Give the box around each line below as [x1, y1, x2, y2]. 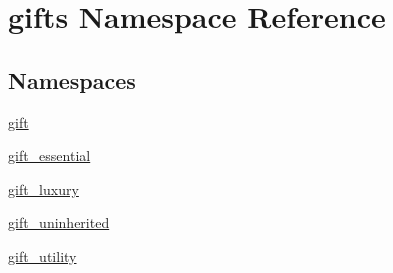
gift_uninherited [8, 212, 110, 233]
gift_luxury [8, 178, 79, 199]
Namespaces [8, 64, 136, 95]
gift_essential [8, 145, 91, 166]
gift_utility [8, 245, 77, 266]
